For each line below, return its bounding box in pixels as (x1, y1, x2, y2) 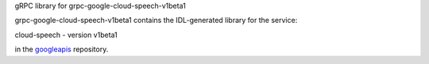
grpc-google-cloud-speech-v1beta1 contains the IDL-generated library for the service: (14, 16, 298, 25)
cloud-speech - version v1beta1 (14, 30, 118, 40)
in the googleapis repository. (14, 44, 109, 55)
